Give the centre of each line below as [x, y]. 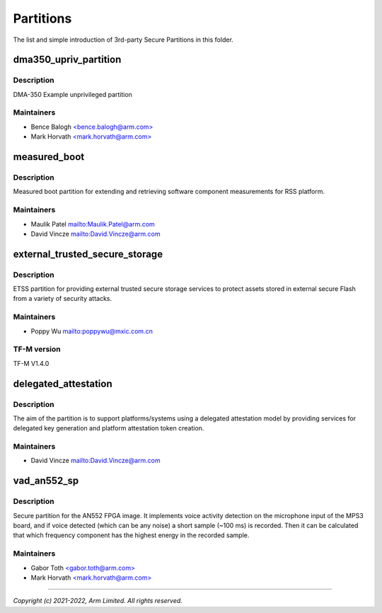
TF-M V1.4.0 [31, 363]
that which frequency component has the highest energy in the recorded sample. [131, 535]
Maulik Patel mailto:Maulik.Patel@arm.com [93, 224]
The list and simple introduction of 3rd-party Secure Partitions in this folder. [123, 40]
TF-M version [37, 349]
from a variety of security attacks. [63, 299]
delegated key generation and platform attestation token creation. [109, 428]
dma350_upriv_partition [67, 60]
